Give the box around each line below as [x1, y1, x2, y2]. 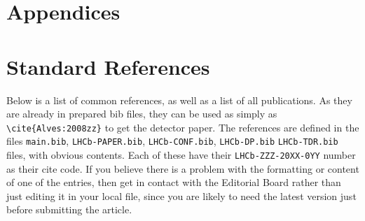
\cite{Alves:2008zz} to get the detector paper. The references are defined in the [6, 120, 359, 134]
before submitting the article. [6, 202, 132, 217]
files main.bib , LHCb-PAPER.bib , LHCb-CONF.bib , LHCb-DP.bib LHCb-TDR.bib [6, 134, 338, 148]
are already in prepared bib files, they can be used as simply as [6, 106, 277, 121]
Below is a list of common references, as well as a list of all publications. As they [6, 92, 352, 107]
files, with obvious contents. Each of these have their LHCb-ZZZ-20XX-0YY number [6, 148, 356, 162]
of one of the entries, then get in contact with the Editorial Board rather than [6, 175, 341, 190]
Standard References [6, 52, 210, 80]
